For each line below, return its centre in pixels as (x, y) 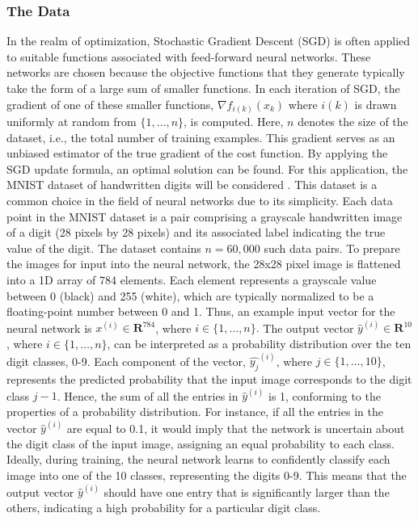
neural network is (49, 328)
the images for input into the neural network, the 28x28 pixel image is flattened (204, 264)
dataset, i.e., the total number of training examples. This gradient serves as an (201, 137)
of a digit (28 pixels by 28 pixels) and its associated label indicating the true (196, 232)
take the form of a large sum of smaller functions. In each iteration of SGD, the (203, 88)
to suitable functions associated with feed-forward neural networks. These (189, 56)
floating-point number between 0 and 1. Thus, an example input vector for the (201, 311)
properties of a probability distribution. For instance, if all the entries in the (195, 411)
